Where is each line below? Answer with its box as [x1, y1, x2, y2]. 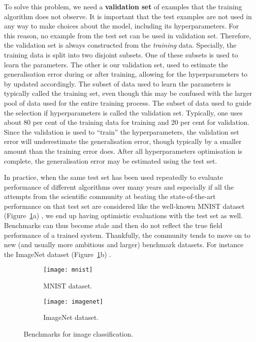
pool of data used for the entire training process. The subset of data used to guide [4, 97, 252, 108]
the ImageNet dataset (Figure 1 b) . [4, 249, 111, 259]
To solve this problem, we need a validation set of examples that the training [4, 1, 242, 11]
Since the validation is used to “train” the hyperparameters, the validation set [4, 126, 239, 137]
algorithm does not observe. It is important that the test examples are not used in [4, 11, 252, 21]
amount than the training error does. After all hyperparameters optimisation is [4, 145, 243, 156]
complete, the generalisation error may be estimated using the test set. [4, 155, 217, 166]
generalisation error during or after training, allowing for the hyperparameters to [4, 69, 248, 79]
